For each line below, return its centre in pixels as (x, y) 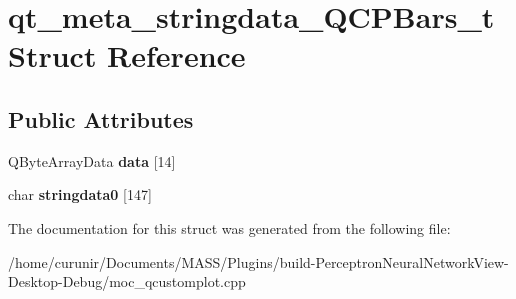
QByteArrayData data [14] (92, 160)
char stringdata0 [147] (80, 194)
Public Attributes (101, 118)
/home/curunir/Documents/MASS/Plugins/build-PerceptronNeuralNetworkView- (258, 261)
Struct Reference (127, 55)
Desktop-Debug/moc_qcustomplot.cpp (127, 281)
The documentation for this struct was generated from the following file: (229, 227)
